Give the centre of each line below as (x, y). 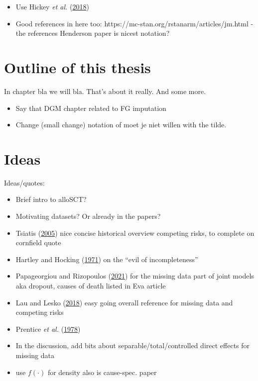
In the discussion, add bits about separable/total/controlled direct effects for (133, 345)
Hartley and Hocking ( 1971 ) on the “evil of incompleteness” (107, 259)
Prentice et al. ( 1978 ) (48, 329)
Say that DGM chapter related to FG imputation (91, 108)
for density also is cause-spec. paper (102, 372)
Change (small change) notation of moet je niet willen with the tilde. (121, 125)
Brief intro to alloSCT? (51, 199)
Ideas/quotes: (24, 182)
